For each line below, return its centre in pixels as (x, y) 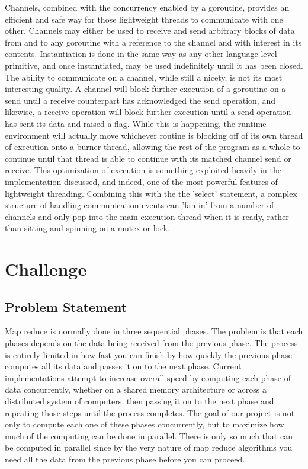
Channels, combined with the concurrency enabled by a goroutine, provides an (147, 7)
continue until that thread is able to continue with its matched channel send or (148, 158)
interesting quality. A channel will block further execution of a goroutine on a (145, 89)
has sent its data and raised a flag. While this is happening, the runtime (136, 123)
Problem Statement (66, 306)
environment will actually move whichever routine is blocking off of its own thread (154, 135)
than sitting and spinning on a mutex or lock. (88, 228)
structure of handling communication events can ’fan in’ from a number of (139, 205)
